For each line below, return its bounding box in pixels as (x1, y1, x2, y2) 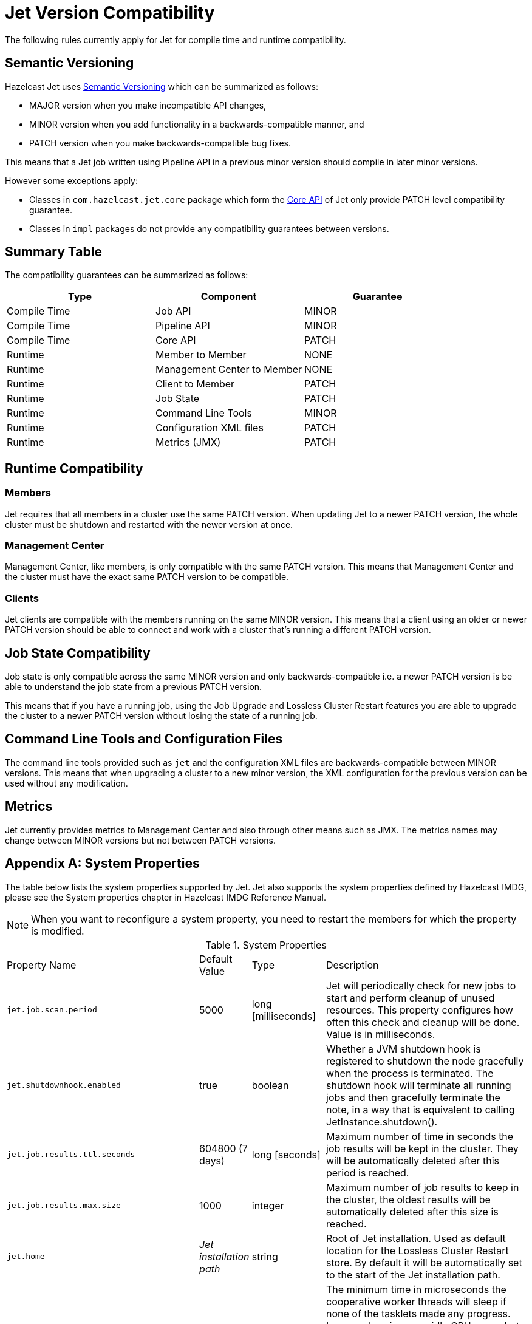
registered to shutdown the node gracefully (326, 1054, 524, 1067)
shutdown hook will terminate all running (326, 1079, 511, 1091)
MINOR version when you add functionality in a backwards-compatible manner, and (29, 118, 364, 129)
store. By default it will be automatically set (326, 1256, 522, 1269)
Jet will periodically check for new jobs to (326, 979, 516, 992)
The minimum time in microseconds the (326, 1283, 506, 1295)
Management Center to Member (155, 363, 302, 376)
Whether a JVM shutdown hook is (326, 1042, 481, 1055)
